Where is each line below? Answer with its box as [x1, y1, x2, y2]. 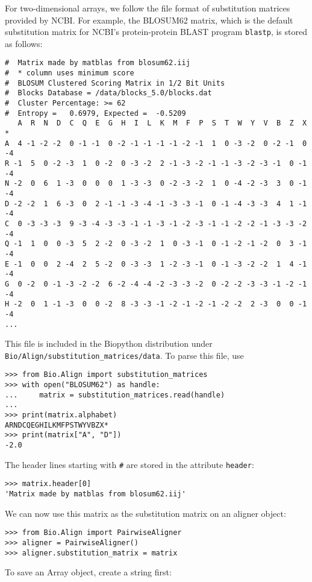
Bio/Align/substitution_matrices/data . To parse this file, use [5, 349, 244, 361]
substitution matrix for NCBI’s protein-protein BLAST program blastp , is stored [5, 25, 307, 38]
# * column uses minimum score [5, 69, 134, 78]
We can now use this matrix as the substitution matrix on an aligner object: [5, 507, 286, 519]
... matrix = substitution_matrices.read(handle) [5, 390, 225, 399]
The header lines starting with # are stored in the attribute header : [5, 458, 254, 470]
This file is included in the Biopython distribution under [5, 337, 213, 350]
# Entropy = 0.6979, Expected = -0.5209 [5, 109, 186, 118]
